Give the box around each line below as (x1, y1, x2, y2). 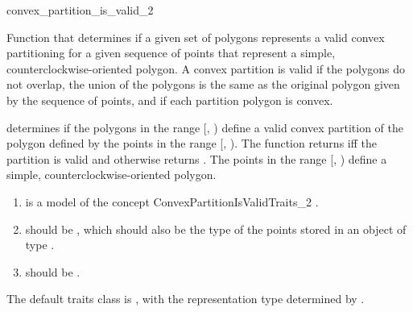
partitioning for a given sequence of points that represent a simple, (6, 44, 336, 61)
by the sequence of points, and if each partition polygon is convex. (6, 91, 333, 108)
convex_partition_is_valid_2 (6, 2, 154, 18)
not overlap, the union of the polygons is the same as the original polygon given (6, 76, 400, 93)
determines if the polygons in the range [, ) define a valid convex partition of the (6, 119, 404, 135)
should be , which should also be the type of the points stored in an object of (25, 220, 407, 237)
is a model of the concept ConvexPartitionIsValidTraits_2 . (25, 193, 319, 210)
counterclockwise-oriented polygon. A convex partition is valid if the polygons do (6, 60, 406, 77)
